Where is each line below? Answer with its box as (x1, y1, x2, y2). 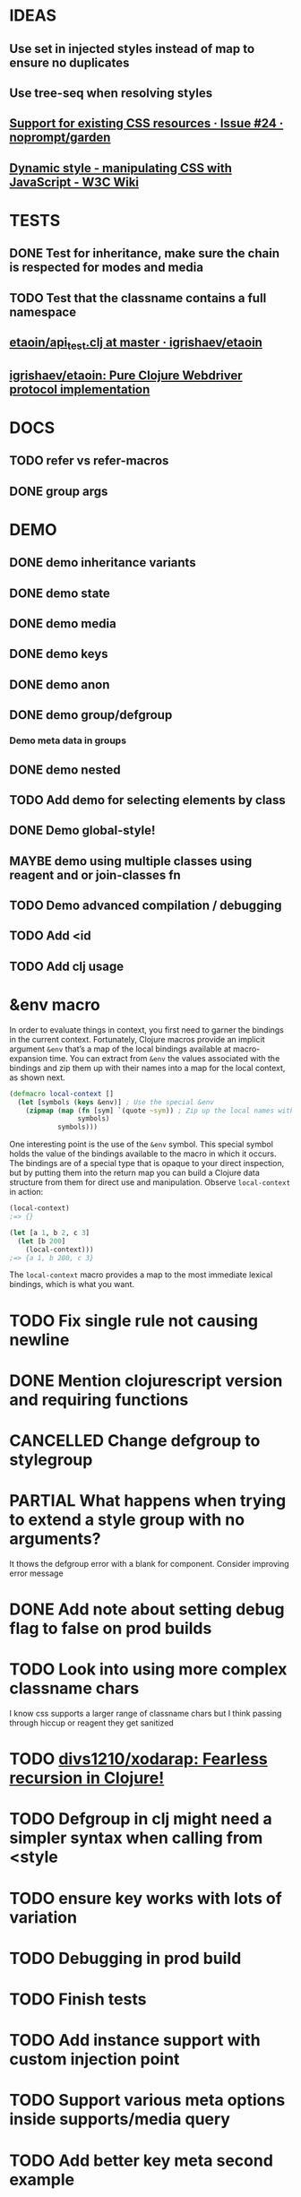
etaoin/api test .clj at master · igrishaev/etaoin (9, 335, 262, 352)
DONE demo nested (9, 762, 121, 777)
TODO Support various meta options (9, 2090, 286, 2111)
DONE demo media (9, 616, 116, 632)
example (9, 2169, 75, 2190)
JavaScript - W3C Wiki (9, 174, 140, 189)
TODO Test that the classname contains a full (9, 290, 267, 306)
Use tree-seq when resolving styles (9, 85, 213, 100)
